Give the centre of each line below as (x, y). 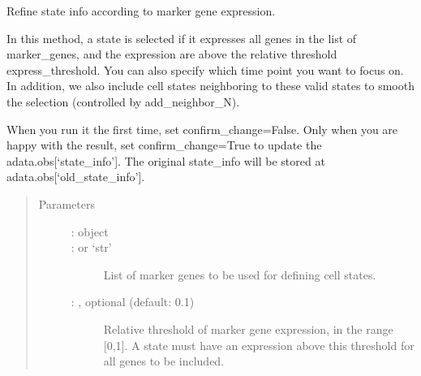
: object (90, 231)
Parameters (67, 203)
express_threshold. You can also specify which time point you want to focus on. (205, 69)
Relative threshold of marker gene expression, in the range (248, 328)
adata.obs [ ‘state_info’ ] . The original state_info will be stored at (166, 160)
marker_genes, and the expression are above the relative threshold (172, 54)
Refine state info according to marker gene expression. (141, 11)
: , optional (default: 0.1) (133, 302)
